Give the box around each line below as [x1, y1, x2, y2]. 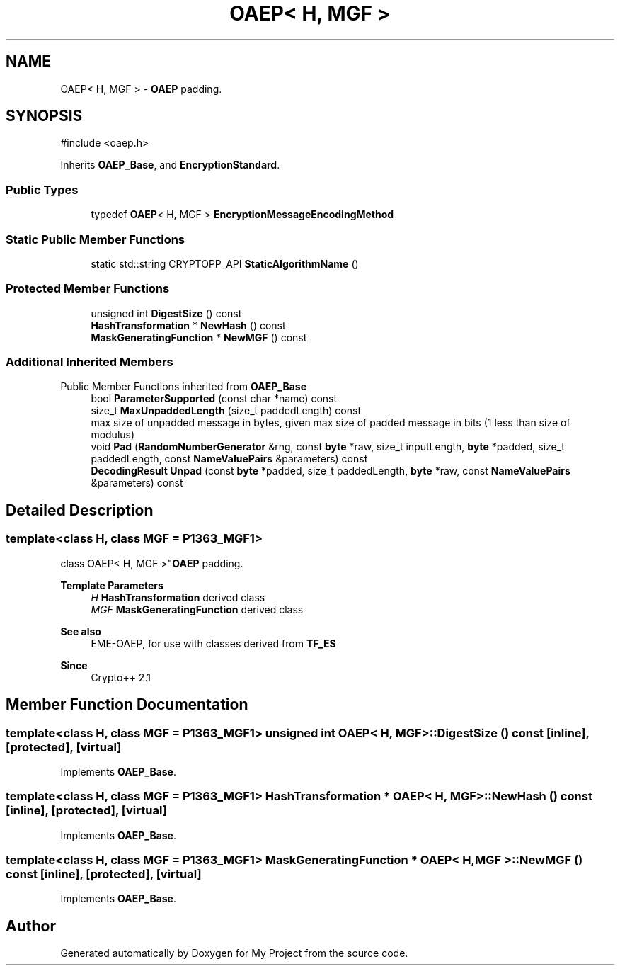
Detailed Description [6, 501, 154, 519]
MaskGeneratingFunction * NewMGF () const [91, 331, 307, 343]
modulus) [91, 428, 135, 441]
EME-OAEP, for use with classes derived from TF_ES [91, 637, 336, 649]
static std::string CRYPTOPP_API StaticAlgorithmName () [91, 257, 359, 270]
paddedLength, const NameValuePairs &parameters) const [91, 453, 368, 465]
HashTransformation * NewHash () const [91, 319, 286, 331]
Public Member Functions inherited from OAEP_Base [60, 380, 306, 393]
